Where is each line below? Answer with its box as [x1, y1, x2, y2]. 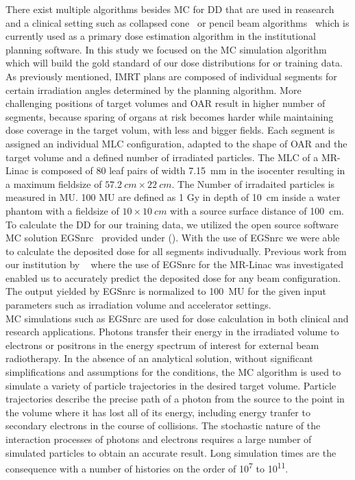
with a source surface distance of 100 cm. [170, 203, 344, 217]
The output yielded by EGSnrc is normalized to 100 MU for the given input [5, 284, 326, 298]
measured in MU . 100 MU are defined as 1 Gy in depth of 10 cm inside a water [5, 190, 341, 204]
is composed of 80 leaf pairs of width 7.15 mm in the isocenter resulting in [32, 163, 345, 178]
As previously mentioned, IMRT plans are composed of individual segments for [5, 69, 337, 83]
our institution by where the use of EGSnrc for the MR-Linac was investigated [5, 257, 344, 272]
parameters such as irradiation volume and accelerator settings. [5, 298, 271, 312]
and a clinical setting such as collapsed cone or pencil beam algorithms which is [5, 15, 350, 29]
